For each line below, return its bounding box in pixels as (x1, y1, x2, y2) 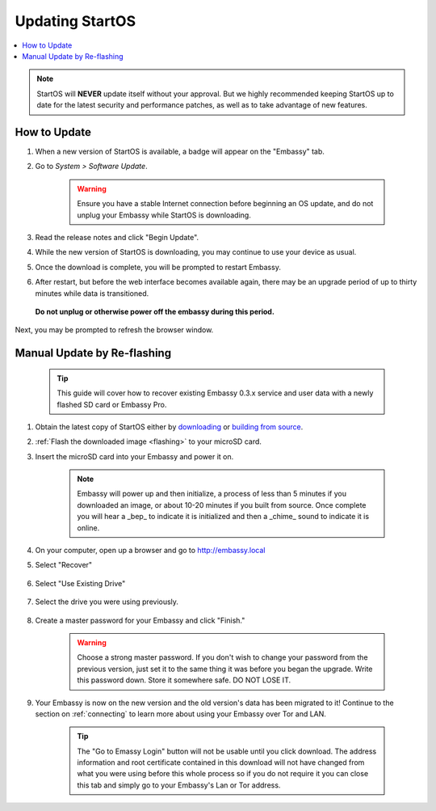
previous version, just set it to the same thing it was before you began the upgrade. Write (77, 664, 373, 674)
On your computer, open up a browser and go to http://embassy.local (35, 546, 266, 555)
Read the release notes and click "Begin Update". (35, 232, 199, 242)
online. (77, 522, 100, 533)
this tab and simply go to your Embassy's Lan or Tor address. (77, 780, 281, 790)
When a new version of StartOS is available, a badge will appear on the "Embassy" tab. (35, 146, 325, 157)
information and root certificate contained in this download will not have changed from (77, 758, 365, 767)
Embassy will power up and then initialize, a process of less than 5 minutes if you (77, 489, 347, 499)
